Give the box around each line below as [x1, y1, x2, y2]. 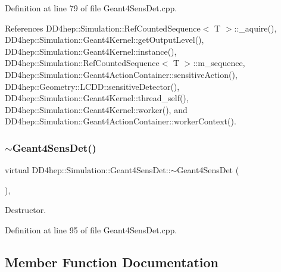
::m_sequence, [193, 57, 245, 69]
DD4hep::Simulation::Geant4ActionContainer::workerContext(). [5, 115, 236, 127]
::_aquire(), [234, 21, 277, 34]
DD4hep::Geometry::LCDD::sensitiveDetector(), [5, 80, 180, 92]
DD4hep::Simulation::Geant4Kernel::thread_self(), [5, 92, 189, 104]
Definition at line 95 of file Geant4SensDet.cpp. [5, 223, 177, 236]
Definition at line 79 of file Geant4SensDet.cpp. [5, 2, 177, 14]
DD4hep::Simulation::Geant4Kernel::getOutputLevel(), [5, 33, 204, 46]
